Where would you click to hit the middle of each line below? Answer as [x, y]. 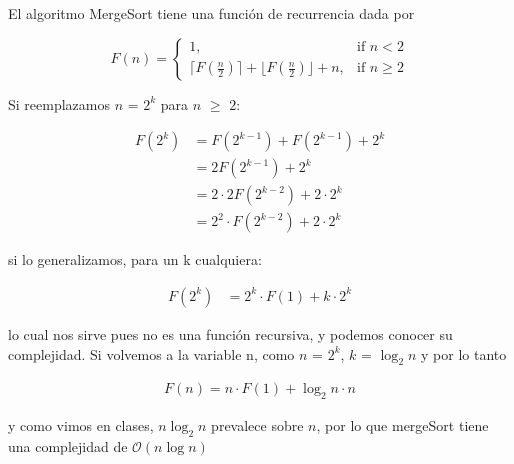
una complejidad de [68, 445]
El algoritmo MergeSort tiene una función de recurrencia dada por [211, 13]
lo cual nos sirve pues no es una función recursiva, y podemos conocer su [230, 333]
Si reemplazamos [59, 103]
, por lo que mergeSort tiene [402, 425]
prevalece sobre [257, 425]
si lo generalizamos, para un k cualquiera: [135, 259]
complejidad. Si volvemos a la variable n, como [151, 353]
